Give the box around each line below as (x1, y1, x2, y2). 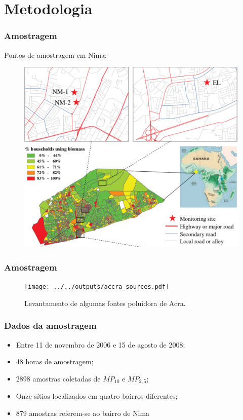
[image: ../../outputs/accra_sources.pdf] (24, 283, 170, 291)
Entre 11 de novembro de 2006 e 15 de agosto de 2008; (16, 339, 185, 350)
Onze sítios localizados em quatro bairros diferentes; (16, 391, 178, 401)
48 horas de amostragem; (16, 356, 94, 367)
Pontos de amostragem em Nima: (4, 49, 107, 60)
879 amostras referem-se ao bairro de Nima (16, 407, 150, 418)
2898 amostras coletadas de (16, 373, 101, 384)
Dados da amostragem (4, 319, 97, 332)
